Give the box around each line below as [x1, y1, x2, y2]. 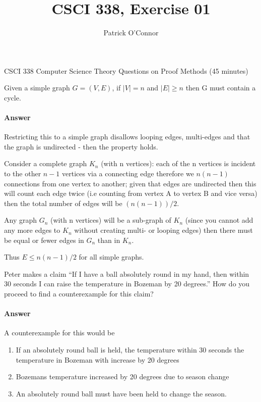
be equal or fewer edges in [4, 234, 84, 245]
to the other [4, 168, 41, 179]
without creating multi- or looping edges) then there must [74, 225, 253, 235]
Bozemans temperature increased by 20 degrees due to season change [16, 371, 229, 382]
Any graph [4, 215, 37, 225]
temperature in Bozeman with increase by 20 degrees [16, 354, 179, 365]
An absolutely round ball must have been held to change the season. [16, 388, 227, 398]
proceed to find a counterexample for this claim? [4, 288, 154, 299]
